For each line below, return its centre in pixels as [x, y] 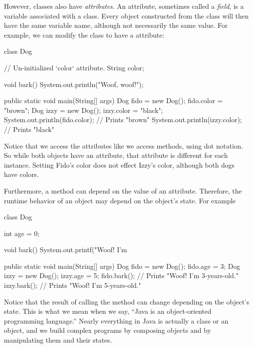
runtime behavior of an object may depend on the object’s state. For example [120, 200]
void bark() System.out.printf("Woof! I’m [66, 250]
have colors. [21, 174]
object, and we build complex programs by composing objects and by [107, 330]
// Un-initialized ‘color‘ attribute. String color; [74, 67]
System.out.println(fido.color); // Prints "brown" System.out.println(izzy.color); [123, 120]
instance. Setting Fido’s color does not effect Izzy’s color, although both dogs [119, 164]
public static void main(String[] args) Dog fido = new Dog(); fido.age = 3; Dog [122, 266]
